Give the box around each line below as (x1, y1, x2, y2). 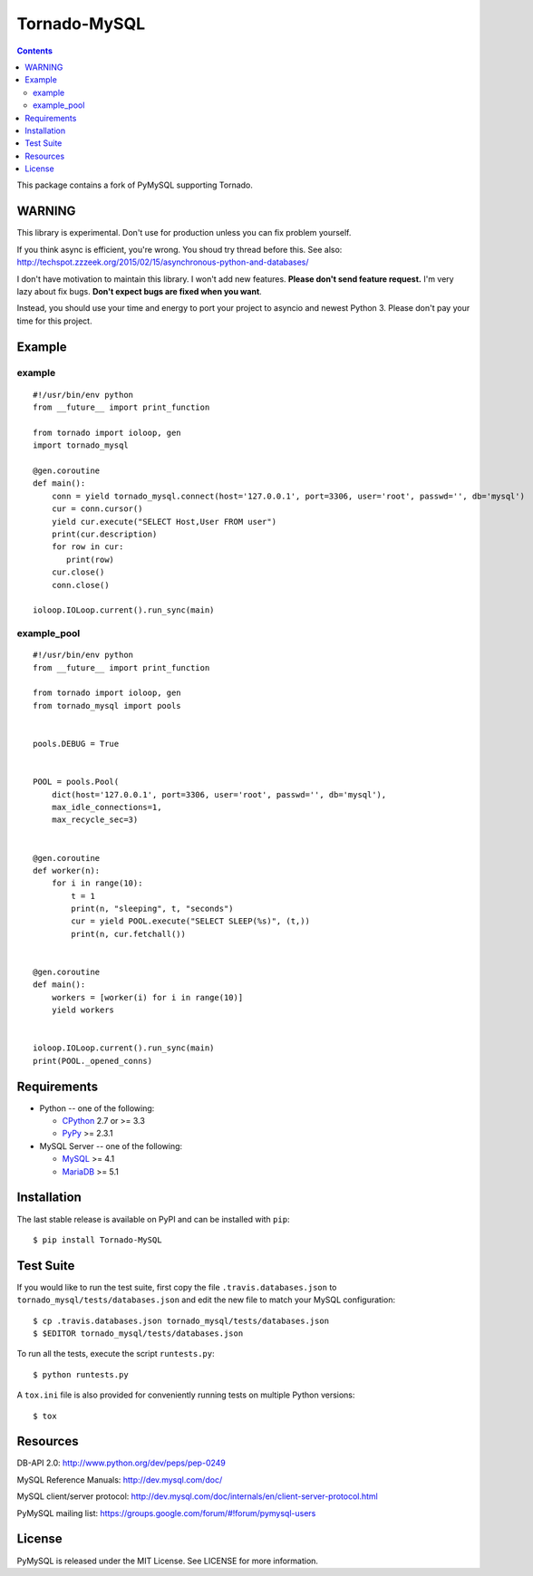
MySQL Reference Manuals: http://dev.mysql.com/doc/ (16, 1474, 223, 1485)
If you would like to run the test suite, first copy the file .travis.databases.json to (16, 1281, 337, 1292)
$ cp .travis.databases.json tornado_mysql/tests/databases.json (33, 1315, 330, 1326)
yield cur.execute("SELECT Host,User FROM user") (51, 517, 276, 527)
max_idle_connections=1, (51, 802, 162, 812)
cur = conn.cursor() (51, 504, 143, 514)
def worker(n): (33, 865, 101, 875)
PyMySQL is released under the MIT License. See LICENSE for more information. (16, 1555, 319, 1566)
